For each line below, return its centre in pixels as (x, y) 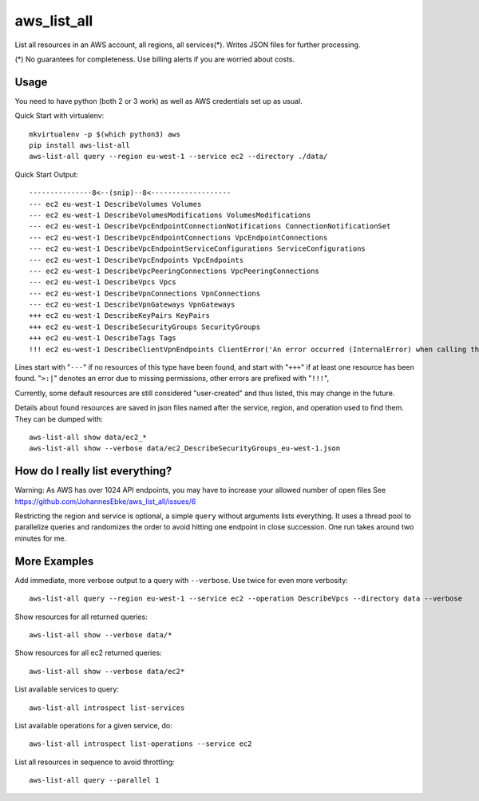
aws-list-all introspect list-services (107, 708)
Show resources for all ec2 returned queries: (89, 653)
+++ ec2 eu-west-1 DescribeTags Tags (103, 338)
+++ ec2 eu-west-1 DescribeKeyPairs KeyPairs (120, 316)
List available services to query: (67, 689)
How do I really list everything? (93, 471)
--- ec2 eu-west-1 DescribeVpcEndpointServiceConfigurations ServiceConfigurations (198, 249)
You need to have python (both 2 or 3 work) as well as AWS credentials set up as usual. (158, 101)
